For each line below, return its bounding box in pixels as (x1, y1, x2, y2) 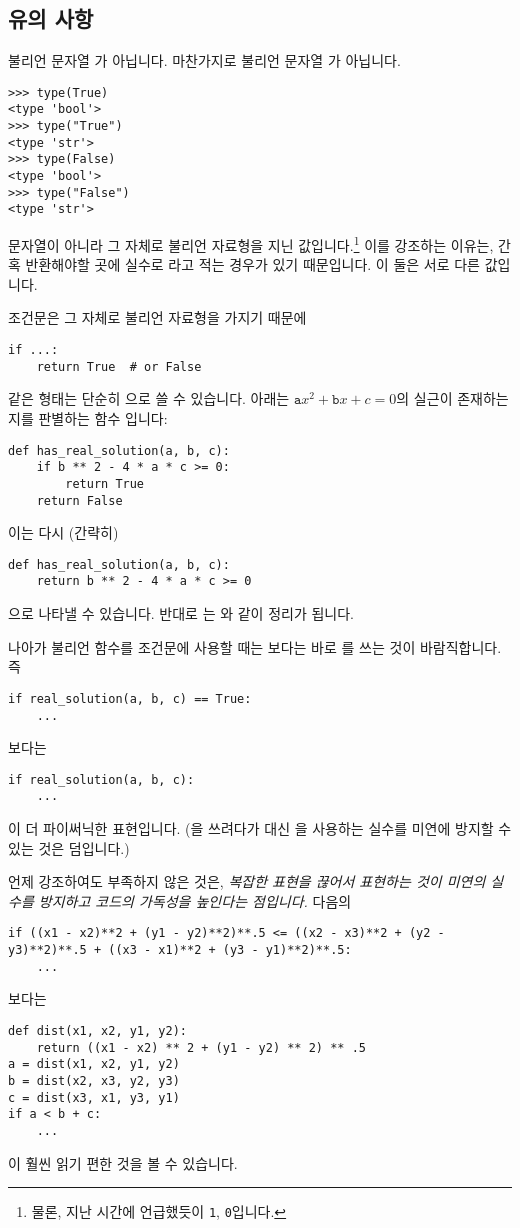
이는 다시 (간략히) (8, 522, 119, 543)
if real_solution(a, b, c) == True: (8, 691, 252, 706)
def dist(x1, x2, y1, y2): (8, 1024, 187, 1039)
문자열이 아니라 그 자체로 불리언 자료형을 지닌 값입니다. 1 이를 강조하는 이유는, (8, 232, 494, 255)
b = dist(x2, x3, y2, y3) (8, 1074, 180, 1089)
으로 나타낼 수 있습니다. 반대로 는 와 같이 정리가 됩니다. (8, 603, 354, 624)
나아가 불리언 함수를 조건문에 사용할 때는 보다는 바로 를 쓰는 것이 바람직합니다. (8, 636, 502, 657)
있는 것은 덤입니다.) (8, 837, 130, 858)
